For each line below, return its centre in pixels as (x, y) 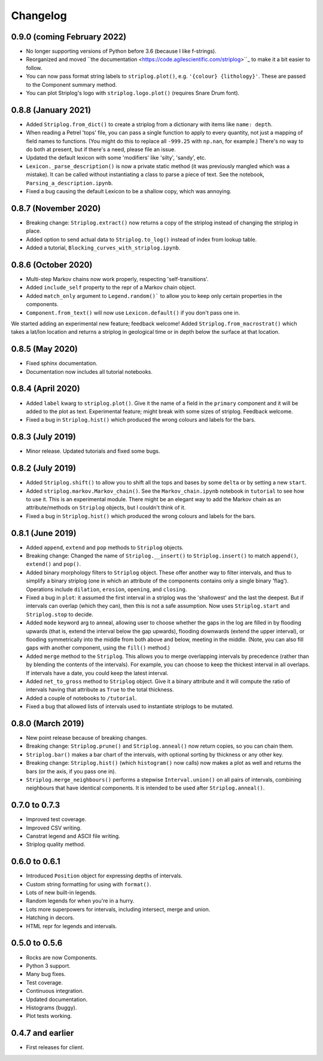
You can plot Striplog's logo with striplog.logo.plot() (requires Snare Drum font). (133, 93)
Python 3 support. (48, 965)
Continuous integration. (55, 991)
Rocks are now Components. (62, 958)
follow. (34, 68)
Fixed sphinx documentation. (62, 363)
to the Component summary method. (71, 84)
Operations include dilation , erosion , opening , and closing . (106, 589)
